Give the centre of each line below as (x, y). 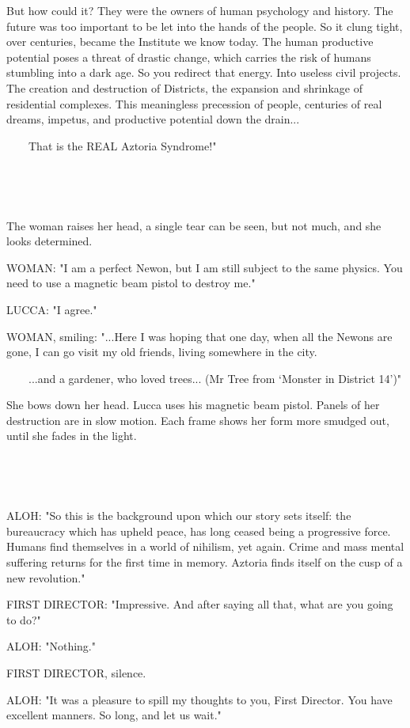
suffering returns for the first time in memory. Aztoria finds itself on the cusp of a (205, 562)
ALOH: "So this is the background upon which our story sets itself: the (179, 516)
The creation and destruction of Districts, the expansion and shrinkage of (184, 87)
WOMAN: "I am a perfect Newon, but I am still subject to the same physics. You (205, 267)
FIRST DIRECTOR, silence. (76, 673)
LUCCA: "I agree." (52, 309)
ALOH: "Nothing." (51, 646)
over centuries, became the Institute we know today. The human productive (190, 42)
